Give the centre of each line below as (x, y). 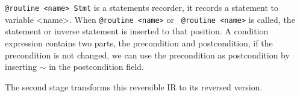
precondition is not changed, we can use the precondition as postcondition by (147, 55)
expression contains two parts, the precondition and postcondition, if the (139, 42)
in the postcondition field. (96, 67)
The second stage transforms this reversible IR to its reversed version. (134, 86)
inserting (21, 67)
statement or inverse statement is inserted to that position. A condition (137, 31)
